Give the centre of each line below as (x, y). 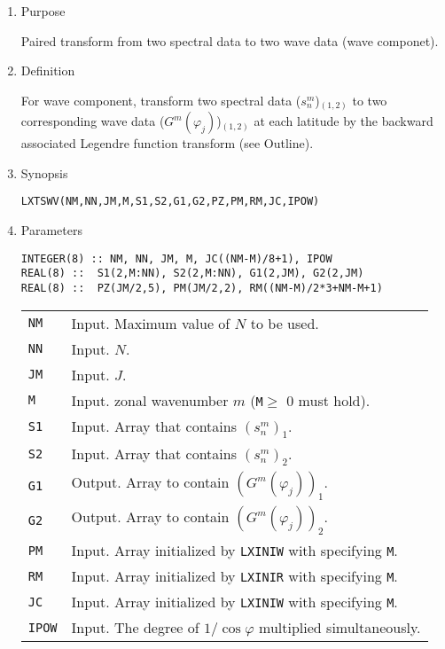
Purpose (43, 11)
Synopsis (44, 172)
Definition (48, 70)
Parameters (51, 230)
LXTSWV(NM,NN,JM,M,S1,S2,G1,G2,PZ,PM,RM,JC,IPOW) (170, 202)
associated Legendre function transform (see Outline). (167, 143)
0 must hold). (328, 400)
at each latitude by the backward (344, 121)
